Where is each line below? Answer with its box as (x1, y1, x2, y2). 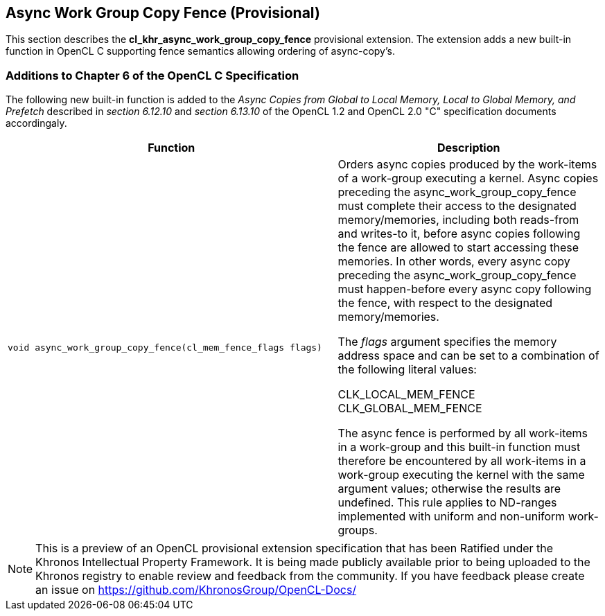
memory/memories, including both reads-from (337, 213, 579, 227)
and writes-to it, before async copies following (337, 227, 581, 241)
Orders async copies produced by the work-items (337, 157, 597, 172)
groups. (337, 523, 378, 538)
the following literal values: (337, 362, 477, 377)
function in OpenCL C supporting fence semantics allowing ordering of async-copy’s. (6, 45, 395, 58)
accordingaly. (6, 117, 67, 130)
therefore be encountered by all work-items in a (337, 454, 586, 468)
